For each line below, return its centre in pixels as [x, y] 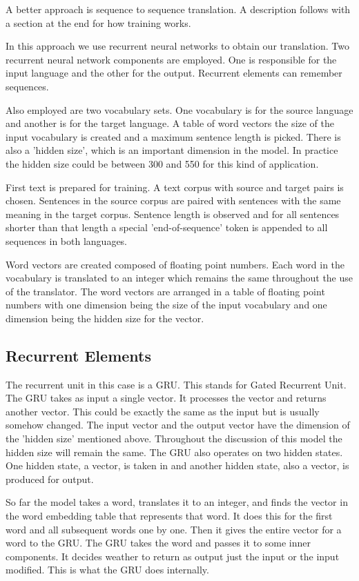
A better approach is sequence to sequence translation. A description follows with [178, 9]
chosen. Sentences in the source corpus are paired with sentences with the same [173, 200]
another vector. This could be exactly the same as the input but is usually [163, 411]
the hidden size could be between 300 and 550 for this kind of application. [162, 163]
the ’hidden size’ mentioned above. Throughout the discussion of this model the [174, 439]
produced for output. [50, 479]
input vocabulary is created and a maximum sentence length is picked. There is [173, 136]
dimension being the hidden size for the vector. [105, 318]
